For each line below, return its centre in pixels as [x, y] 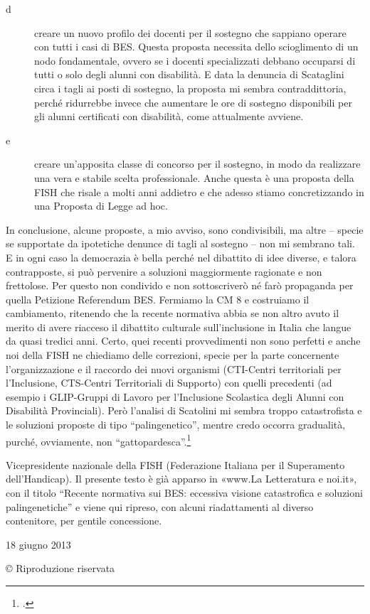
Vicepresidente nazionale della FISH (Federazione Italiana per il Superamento [175, 464]
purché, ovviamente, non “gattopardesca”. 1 [99, 440]
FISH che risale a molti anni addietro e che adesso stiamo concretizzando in [199, 192]
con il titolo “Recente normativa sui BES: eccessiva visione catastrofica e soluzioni [184, 493]
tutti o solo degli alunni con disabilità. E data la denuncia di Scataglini [189, 74]
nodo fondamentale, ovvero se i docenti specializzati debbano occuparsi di [195, 60]
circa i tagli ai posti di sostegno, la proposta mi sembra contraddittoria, [190, 88]
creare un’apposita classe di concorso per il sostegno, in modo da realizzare [197, 164]
